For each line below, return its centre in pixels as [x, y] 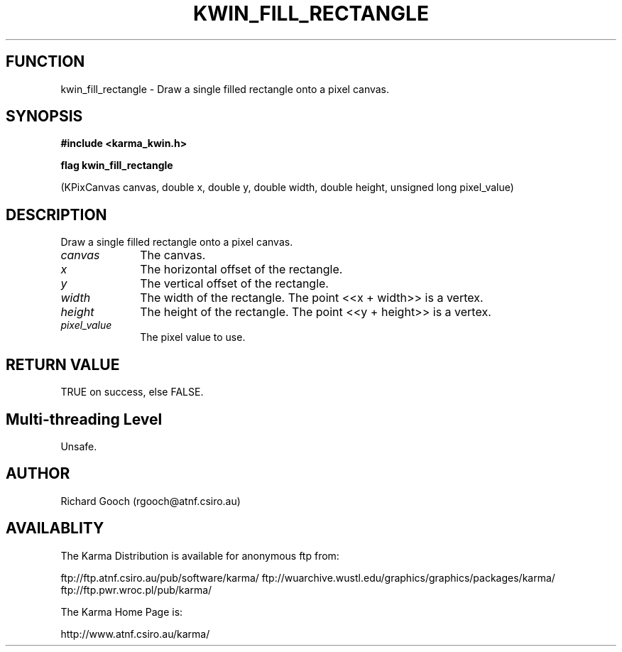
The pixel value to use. [193, 337]
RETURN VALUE [63, 364]
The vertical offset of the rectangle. [234, 284]
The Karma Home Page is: [122, 612]
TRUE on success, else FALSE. [132, 392]
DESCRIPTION [56, 214]
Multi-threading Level [84, 419]
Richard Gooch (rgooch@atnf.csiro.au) [151, 501]
